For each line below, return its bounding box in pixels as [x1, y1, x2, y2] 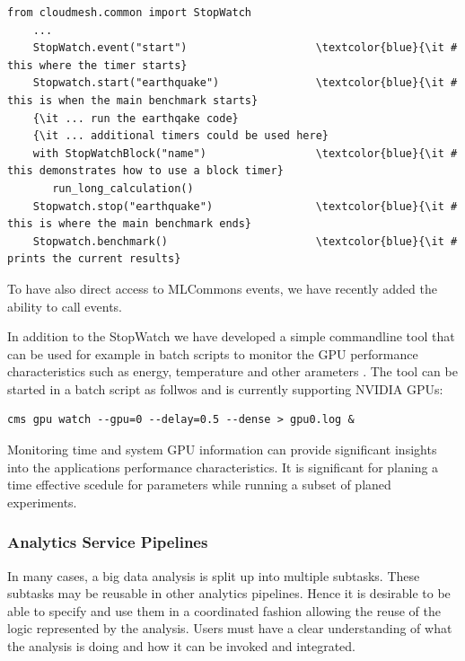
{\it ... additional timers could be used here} [32, 129, 329, 143]
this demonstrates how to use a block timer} [7, 164, 284, 178]
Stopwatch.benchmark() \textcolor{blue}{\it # [32, 234, 458, 248]
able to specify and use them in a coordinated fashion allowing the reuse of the [7, 601, 441, 620]
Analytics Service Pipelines [7, 531, 208, 553]
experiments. [7, 492, 77, 511]
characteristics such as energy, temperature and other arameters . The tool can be [7, 362, 458, 381]
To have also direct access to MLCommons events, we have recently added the [7, 278, 437, 297]
